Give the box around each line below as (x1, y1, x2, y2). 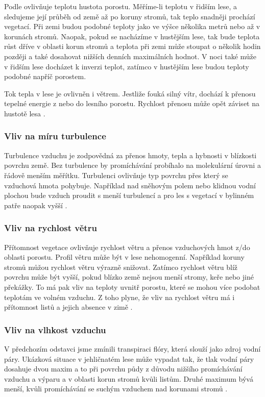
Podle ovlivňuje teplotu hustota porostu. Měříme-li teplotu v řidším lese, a (4, 1, 237, 11)
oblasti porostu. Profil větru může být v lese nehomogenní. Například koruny (4, 252, 245, 262)
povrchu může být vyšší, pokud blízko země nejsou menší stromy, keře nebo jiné (4, 271, 254, 282)
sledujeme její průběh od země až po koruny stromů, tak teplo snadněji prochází (4, 11, 255, 21)
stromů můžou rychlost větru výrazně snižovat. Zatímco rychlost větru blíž (4, 261, 238, 272)
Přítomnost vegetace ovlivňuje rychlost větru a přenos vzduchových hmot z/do (4, 241, 250, 252)
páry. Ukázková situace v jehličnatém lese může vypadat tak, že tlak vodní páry (4, 353, 254, 364)
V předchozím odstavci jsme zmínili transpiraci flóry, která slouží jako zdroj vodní (4, 343, 261, 354)
